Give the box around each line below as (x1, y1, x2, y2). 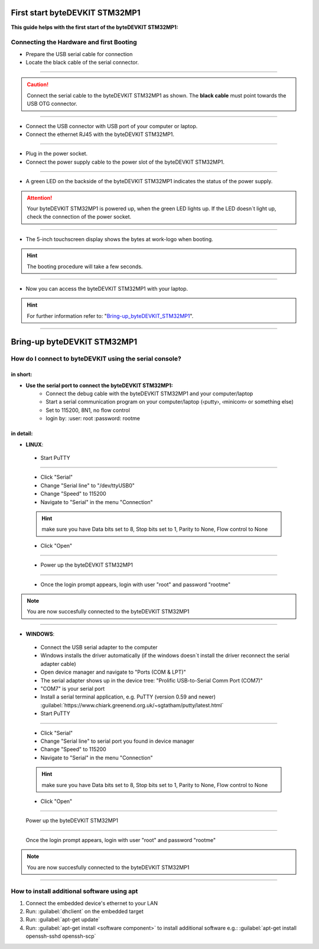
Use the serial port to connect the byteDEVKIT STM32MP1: (25, 382, 174, 389)
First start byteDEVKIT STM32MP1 (11, 8, 141, 18)
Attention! (27, 194, 53, 201)
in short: (11, 371, 32, 378)
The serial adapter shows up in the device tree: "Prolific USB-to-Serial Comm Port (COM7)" (40, 677, 263, 684)
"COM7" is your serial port (40, 685, 105, 693)
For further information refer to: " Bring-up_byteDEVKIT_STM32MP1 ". (27, 312, 194, 319)
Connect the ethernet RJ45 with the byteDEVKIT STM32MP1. (25, 131, 174, 138)
